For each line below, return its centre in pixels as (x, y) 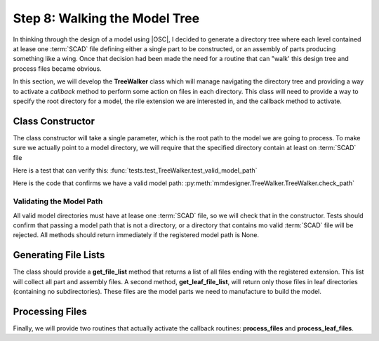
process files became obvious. (57, 68)
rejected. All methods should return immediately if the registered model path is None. (136, 235)
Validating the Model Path (58, 201)
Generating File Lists (59, 255)
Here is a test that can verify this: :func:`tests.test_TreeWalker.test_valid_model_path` (135, 170)
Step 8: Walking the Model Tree (106, 18)
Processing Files (50, 311)
